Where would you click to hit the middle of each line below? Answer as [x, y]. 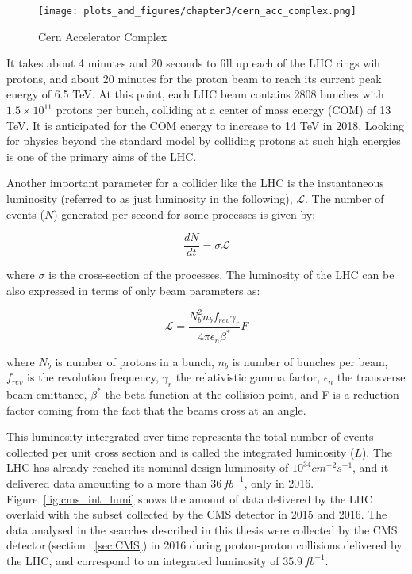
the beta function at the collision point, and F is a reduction [252, 394]
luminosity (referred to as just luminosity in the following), [150, 198]
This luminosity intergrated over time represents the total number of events [190, 436]
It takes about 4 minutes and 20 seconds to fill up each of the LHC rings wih [194, 63]
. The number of [345, 198]
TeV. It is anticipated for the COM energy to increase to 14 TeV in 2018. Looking [205, 125]
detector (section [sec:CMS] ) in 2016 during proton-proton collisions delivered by [204, 545]
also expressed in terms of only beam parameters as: [133, 290]
